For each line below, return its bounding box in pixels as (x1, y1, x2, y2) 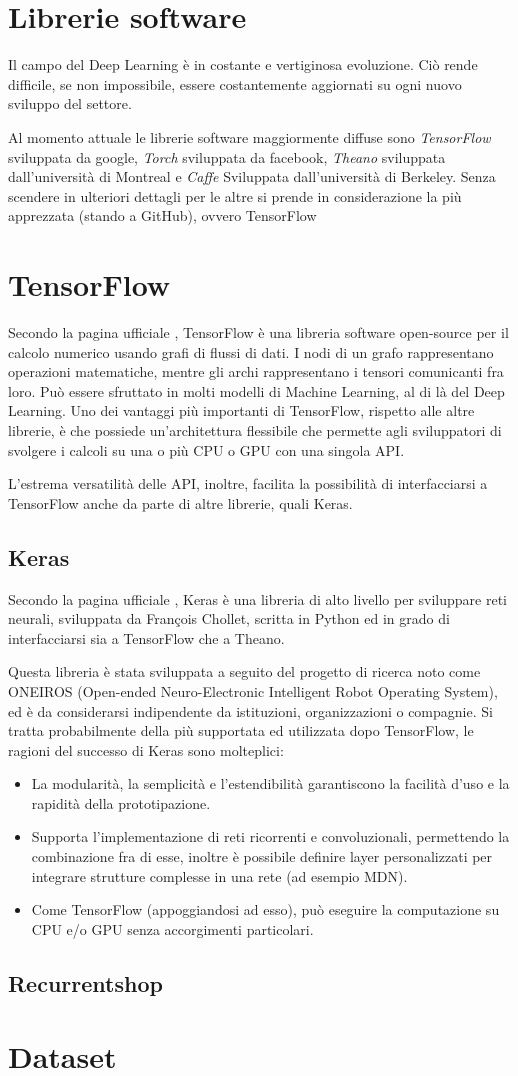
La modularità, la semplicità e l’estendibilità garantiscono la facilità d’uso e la (31, 773, 510, 794)
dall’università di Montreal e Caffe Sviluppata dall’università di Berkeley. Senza (8, 166, 496, 187)
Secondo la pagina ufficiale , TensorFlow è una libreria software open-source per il (8, 322, 509, 342)
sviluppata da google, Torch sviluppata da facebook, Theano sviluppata (8, 146, 446, 167)
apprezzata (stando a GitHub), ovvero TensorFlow (8, 205, 317, 226)
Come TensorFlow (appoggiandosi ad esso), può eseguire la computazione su (31, 899, 500, 920)
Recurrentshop (8, 967, 163, 998)
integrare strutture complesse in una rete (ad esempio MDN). (31, 865, 408, 886)
